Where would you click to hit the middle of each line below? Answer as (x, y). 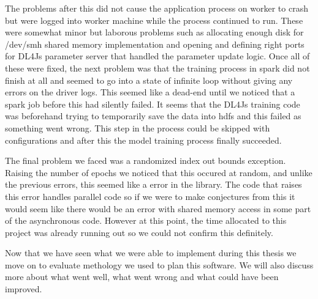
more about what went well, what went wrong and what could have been (142, 277)
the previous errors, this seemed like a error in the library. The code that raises (153, 184)
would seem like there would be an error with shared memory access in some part (158, 208)
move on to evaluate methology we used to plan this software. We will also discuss (159, 264)
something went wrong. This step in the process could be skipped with (138, 127)
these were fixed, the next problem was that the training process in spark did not (157, 68)
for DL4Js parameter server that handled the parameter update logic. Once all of (157, 56)
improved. (24, 289)
